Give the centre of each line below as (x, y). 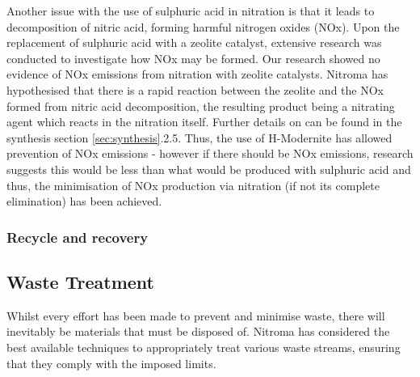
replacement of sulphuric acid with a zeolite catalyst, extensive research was (194, 42)
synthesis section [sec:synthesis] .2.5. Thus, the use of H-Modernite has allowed (199, 137)
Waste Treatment (80, 281)
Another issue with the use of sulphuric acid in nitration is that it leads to (191, 11)
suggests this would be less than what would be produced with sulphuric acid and (209, 169)
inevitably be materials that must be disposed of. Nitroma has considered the (198, 331)
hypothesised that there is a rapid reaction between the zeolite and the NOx (195, 89)
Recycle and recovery (78, 237)
